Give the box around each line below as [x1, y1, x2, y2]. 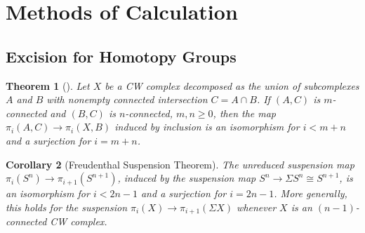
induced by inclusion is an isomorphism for [114, 119, 300, 134]
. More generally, [274, 186, 347, 201]
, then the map [213, 105, 277, 120]
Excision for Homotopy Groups [6, 45, 237, 67]
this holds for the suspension [6, 199, 128, 214]
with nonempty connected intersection [46, 92, 208, 107]
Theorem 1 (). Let [6, 78, 90, 93]
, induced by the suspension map [117, 171, 256, 185]
